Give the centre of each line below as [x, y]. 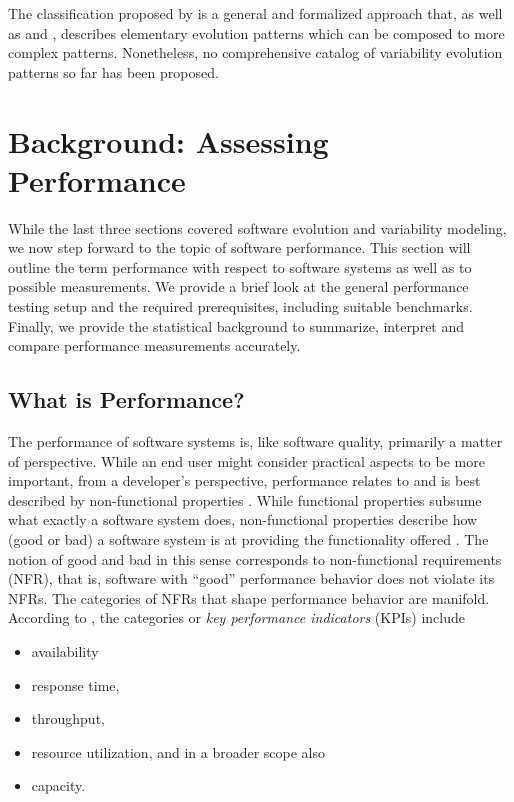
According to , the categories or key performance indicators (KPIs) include [236, 617]
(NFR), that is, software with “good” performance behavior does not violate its [251, 578]
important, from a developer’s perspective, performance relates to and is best [244, 480]
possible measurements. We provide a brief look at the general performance [238, 286]
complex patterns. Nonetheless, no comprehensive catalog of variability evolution [255, 52]
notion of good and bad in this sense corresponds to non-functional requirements [255, 558]
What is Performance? [126, 399]
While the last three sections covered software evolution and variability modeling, [257, 227]
